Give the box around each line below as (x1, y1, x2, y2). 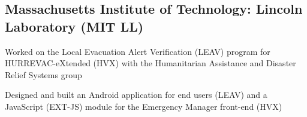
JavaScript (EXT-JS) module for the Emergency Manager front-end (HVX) (5, 100, 282, 112)
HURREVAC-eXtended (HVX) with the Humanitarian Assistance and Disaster (5, 57, 296, 69)
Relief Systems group (5, 68, 82, 81)
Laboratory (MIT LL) (5, 17, 144, 35)
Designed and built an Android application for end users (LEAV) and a (5, 88, 267, 101)
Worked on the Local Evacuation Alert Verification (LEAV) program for (5, 45, 270, 57)
